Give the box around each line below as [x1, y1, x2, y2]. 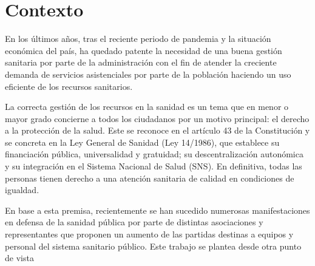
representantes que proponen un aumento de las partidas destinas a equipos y [5, 228, 294, 240]
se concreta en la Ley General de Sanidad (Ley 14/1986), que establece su [5, 135, 280, 148]
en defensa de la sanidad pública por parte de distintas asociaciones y [5, 216, 263, 228]
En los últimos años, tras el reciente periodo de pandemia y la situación [5, 32, 271, 45]
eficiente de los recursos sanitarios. [5, 80, 133, 92]
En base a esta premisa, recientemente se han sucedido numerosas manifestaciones [5, 203, 310, 216]
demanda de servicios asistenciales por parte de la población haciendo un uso [5, 67, 291, 80]
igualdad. [5, 183, 39, 196]
